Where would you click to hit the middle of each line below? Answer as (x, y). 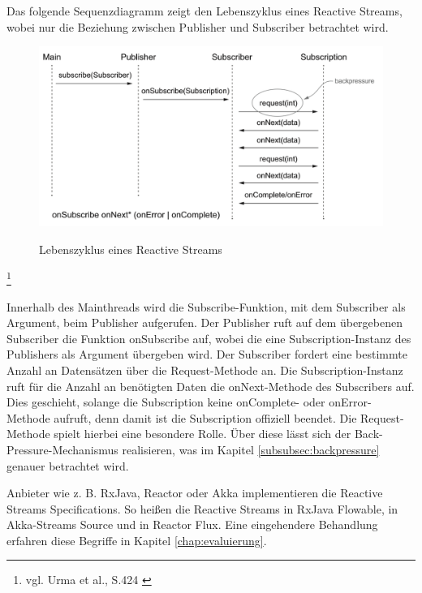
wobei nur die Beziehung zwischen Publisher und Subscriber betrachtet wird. (198, 26)
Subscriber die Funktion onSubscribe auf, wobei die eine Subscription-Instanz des (209, 338)
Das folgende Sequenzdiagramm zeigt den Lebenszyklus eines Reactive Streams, (205, 11)
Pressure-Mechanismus (62, 449)
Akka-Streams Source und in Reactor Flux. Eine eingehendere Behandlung (192, 524)
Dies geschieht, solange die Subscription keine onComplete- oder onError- (189, 402)
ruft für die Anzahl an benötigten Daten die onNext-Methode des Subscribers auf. (211, 386)
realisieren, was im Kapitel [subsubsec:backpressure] (251, 449)
